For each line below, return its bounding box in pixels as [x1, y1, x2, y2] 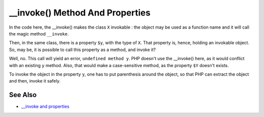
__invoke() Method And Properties [9, 7, 151, 18]
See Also [9, 91, 37, 99]
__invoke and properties [21, 103, 69, 109]
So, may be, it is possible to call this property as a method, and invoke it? [9, 47, 156, 52]
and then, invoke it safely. [9, 78, 61, 84]
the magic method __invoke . [9, 31, 69, 36]
